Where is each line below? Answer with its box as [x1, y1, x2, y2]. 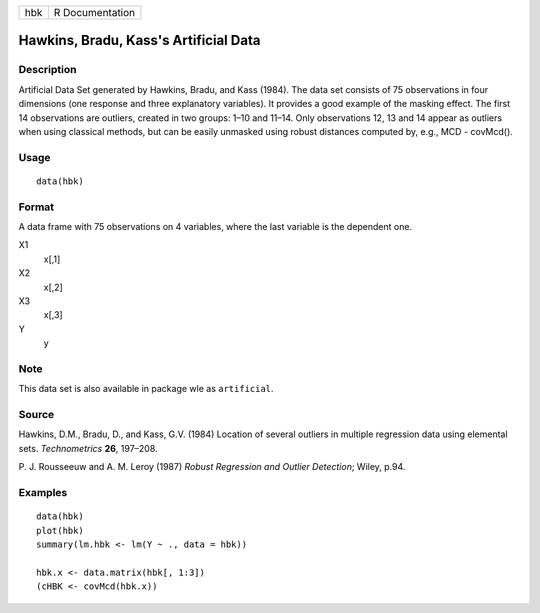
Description [18, 63, 77, 77]
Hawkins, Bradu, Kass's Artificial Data [18, 32, 261, 49]
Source [18, 408, 55, 422]
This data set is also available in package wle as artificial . [18, 383, 274, 395]
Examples [18, 485, 68, 499]
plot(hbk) [36, 525, 84, 536]
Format [18, 200, 55, 214]
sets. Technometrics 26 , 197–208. [18, 442, 159, 454]
